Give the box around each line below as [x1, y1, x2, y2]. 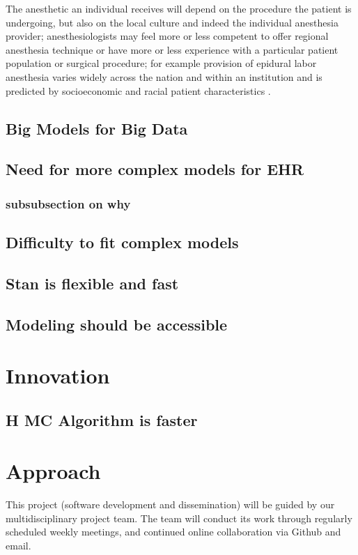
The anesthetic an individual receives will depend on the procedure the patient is [6, 1, 352, 15]
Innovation [6, 361, 110, 390]
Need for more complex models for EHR [6, 158, 304, 180]
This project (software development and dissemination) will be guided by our [6, 497, 335, 512]
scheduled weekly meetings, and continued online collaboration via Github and [6, 524, 341, 539]
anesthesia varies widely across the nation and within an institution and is [6, 69, 322, 84]
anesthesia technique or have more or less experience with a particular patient [6, 42, 338, 56]
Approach [6, 457, 101, 485]
